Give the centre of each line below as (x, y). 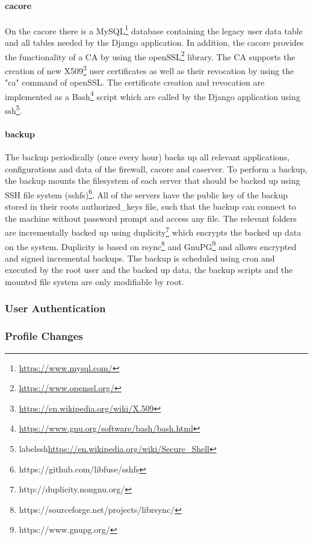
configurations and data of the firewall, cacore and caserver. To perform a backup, (156, 168)
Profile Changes (44, 336)
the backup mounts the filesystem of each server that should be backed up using (153, 181)
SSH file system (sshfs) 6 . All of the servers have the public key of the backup (146, 193)
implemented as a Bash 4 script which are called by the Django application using (153, 95)
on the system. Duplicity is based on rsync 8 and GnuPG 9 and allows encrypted (151, 245)
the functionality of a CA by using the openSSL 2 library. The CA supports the (150, 55)
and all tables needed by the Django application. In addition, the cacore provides (154, 42)
